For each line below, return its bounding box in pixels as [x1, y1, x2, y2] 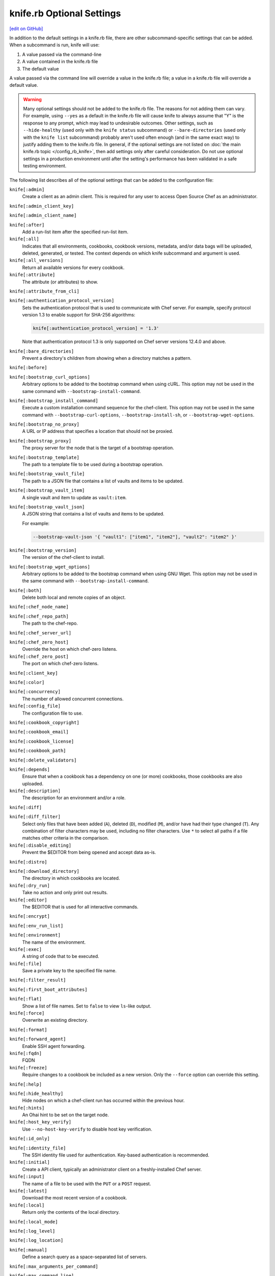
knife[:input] [9, 1174, 45, 1180]
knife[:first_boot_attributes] [9, 987, 88, 992]
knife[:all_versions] [9, 258, 64, 263]
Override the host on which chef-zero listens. [22, 646, 118, 652]
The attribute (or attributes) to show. [22, 279, 98, 285]
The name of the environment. [22, 939, 86, 945]
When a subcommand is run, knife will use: [9, 42, 100, 48]
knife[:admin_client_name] [9, 212, 77, 218]
